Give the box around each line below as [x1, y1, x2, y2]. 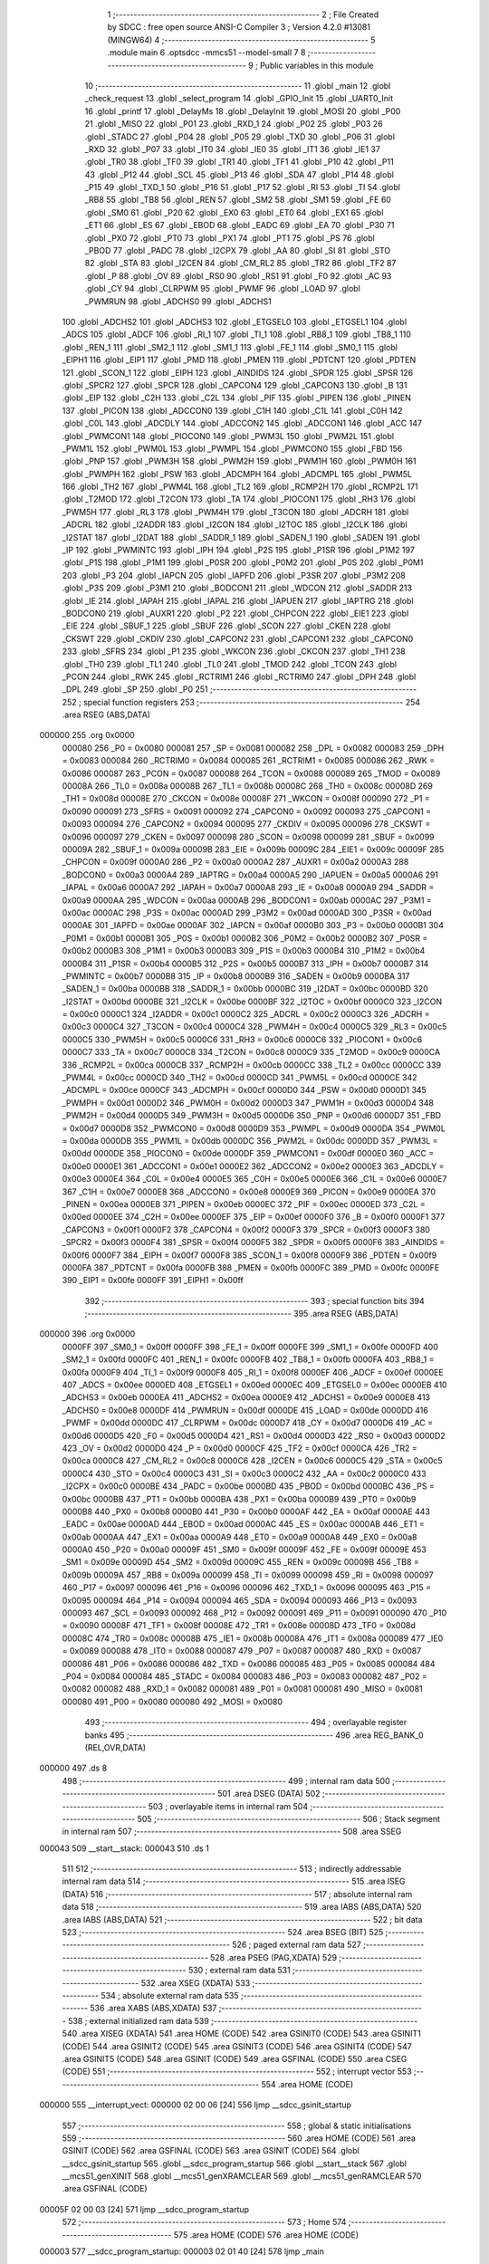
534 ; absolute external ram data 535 [101, 1990, 239, 2000]
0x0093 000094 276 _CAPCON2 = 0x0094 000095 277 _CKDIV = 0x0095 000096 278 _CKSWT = [62, 819, 431, 830]
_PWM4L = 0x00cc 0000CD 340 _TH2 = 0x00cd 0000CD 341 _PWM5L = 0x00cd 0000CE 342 [62, 1072, 417, 1083]
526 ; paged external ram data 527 [232, 1939, 361, 1951]
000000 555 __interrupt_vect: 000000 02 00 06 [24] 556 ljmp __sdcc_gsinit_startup [39, 2099, 352, 2110]
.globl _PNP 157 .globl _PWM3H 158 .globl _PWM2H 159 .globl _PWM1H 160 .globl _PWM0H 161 [62, 456, 417, 466]
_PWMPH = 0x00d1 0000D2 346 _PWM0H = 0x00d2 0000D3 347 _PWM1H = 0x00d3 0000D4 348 [62, 1097, 435, 1108]
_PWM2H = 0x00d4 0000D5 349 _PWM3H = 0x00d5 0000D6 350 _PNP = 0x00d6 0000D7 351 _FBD [62, 1110, 442, 1121]
